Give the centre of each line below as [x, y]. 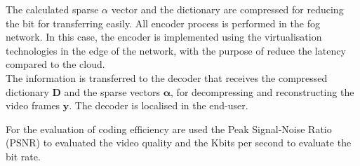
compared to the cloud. [55, 64]
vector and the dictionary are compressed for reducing [227, 9]
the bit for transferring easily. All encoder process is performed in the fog [163, 23]
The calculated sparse [52, 9]
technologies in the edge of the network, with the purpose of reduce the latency [176, 50]
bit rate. [23, 156]
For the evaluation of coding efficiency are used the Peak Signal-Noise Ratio [169, 129]
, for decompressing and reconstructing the [262, 91]
